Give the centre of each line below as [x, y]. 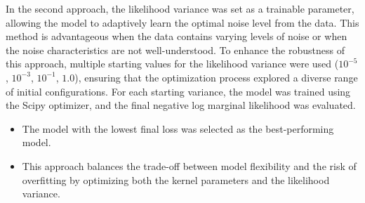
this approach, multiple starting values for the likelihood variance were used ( [172, 64]
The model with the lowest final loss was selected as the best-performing [178, 128]
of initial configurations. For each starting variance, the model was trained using [178, 91]
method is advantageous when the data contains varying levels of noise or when [177, 36]
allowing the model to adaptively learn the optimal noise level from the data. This [182, 22]
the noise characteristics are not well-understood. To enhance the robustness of [175, 50]
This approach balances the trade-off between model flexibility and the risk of [189, 165]
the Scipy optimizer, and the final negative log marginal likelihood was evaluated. [181, 105]
